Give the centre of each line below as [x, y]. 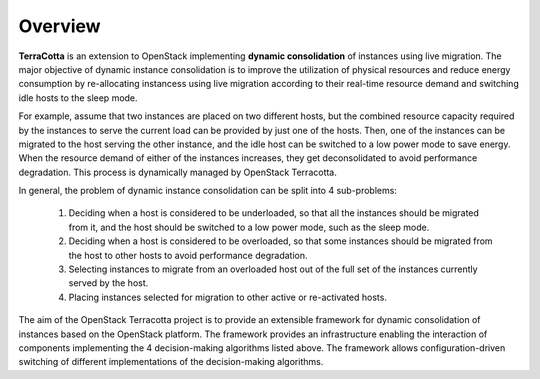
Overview [59, 26]
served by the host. [108, 283]
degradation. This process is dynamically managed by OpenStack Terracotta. [177, 172]
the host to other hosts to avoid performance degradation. [188, 255]
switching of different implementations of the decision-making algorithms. [171, 362]
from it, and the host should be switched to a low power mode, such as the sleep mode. [249, 227]
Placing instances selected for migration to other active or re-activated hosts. [227, 297]
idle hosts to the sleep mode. [78, 97]
